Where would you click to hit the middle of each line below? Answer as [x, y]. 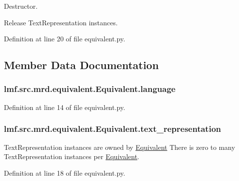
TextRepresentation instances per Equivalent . [72, 156]
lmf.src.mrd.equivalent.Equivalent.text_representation [112, 129]
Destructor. [21, 6]
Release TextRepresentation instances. [61, 22]
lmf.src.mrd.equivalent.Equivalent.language [90, 89]
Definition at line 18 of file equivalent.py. [65, 172]
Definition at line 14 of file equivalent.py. [65, 107]
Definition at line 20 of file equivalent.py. [65, 39]
